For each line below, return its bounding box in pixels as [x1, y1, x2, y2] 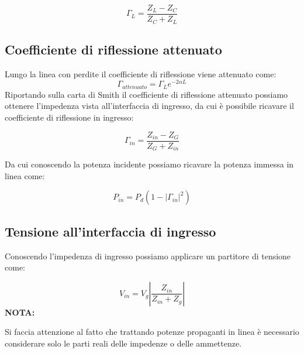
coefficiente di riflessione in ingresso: [5, 111, 134, 124]
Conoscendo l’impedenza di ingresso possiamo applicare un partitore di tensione [5, 249, 291, 262]
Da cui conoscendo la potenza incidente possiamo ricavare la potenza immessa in [5, 158, 294, 170]
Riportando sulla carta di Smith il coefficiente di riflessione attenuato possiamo [5, 88, 288, 100]
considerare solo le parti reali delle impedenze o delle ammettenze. [5, 337, 242, 349]
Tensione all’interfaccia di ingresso [5, 222, 216, 240]
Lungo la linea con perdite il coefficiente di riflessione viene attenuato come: [5, 67, 277, 80]
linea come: [5, 169, 45, 181]
